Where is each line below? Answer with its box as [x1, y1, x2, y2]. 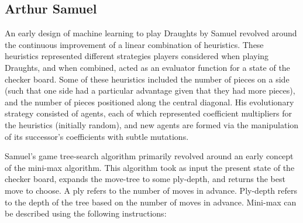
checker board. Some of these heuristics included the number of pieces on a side [5, 73, 290, 85]
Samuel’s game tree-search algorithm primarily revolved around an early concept [5, 150, 294, 162]
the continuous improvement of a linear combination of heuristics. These [5, 38, 264, 50]
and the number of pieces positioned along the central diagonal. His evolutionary [5, 95, 294, 108]
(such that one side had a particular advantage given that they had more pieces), [5, 84, 295, 97]
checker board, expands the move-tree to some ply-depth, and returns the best [5, 173, 285, 185]
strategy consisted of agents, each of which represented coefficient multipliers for [5, 107, 292, 119]
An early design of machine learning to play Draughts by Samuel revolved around [5, 27, 297, 39]
